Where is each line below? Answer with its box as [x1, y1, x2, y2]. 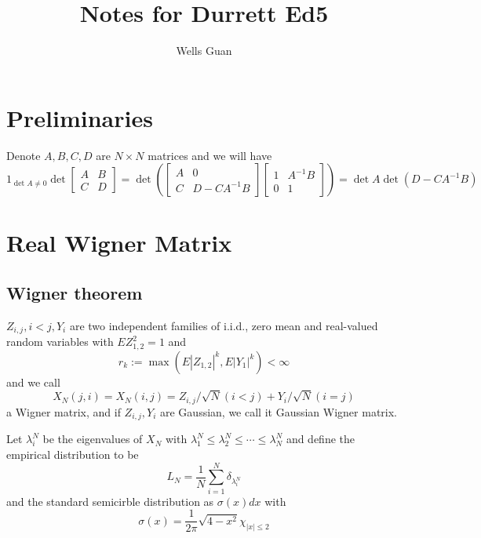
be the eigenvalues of [42, 431, 143, 447]
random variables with [6, 333, 114, 350]
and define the [286, 431, 355, 447]
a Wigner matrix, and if [6, 403, 121, 420]
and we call [6, 373, 60, 390]
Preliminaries [6, 101, 153, 133]
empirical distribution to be [6, 445, 139, 462]
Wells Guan [176, 42, 232, 59]
